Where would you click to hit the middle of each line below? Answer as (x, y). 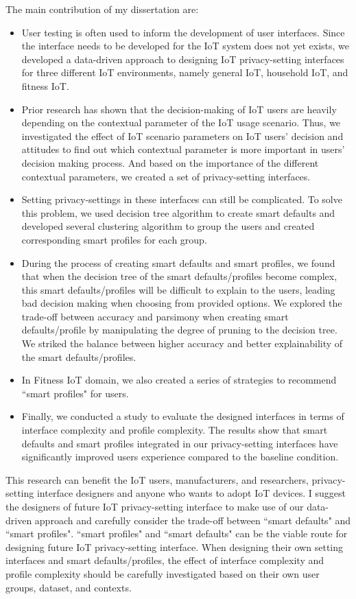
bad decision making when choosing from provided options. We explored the (182, 303)
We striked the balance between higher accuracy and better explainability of (182, 343)
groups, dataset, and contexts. (69, 587)
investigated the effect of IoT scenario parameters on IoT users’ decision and (182, 136)
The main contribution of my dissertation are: (102, 9)
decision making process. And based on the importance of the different (170, 162)
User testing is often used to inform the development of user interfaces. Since (183, 32)
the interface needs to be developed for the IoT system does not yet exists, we (186, 46)
